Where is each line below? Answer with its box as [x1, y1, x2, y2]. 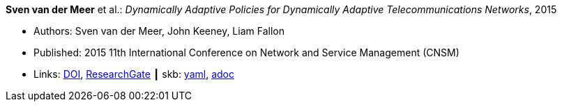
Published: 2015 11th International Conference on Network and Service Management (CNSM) [33, 47, 460, 58]
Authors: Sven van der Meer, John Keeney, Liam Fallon [33, 25, 284, 37]
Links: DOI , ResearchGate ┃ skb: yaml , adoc [33, 68, 234, 80]
